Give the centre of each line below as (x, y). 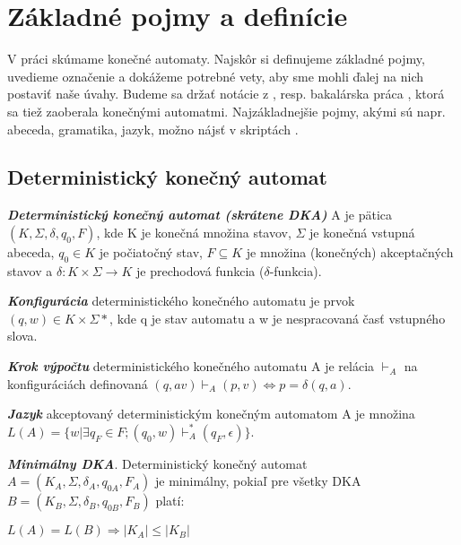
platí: (170, 501)
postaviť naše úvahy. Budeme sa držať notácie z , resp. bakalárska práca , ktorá (226, 94)
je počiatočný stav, (151, 251)
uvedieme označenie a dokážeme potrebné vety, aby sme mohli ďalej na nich (216, 76)
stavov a (30, 270)
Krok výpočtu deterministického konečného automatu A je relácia (191, 366)
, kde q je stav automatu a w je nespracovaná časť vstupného (278, 318)
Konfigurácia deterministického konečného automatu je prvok (181, 301)
